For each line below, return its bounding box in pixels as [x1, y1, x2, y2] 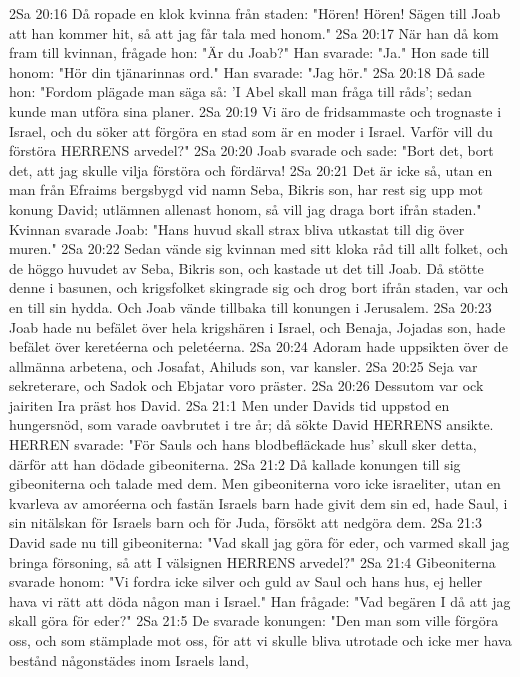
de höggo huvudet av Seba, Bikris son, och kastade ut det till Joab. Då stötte [9, 257, 484, 278]
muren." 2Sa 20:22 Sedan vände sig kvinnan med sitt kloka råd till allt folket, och [9, 238, 508, 259]
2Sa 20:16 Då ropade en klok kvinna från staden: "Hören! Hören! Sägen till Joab [9, 3, 501, 23]
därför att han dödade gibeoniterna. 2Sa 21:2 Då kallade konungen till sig [9, 453, 461, 474]
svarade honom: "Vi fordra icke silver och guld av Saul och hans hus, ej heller [9, 571, 483, 592]
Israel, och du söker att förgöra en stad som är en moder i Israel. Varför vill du [9, 120, 493, 141]
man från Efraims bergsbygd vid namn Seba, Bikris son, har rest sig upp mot [9, 179, 484, 200]
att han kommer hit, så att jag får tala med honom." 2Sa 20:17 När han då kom [9, 22, 499, 43]
